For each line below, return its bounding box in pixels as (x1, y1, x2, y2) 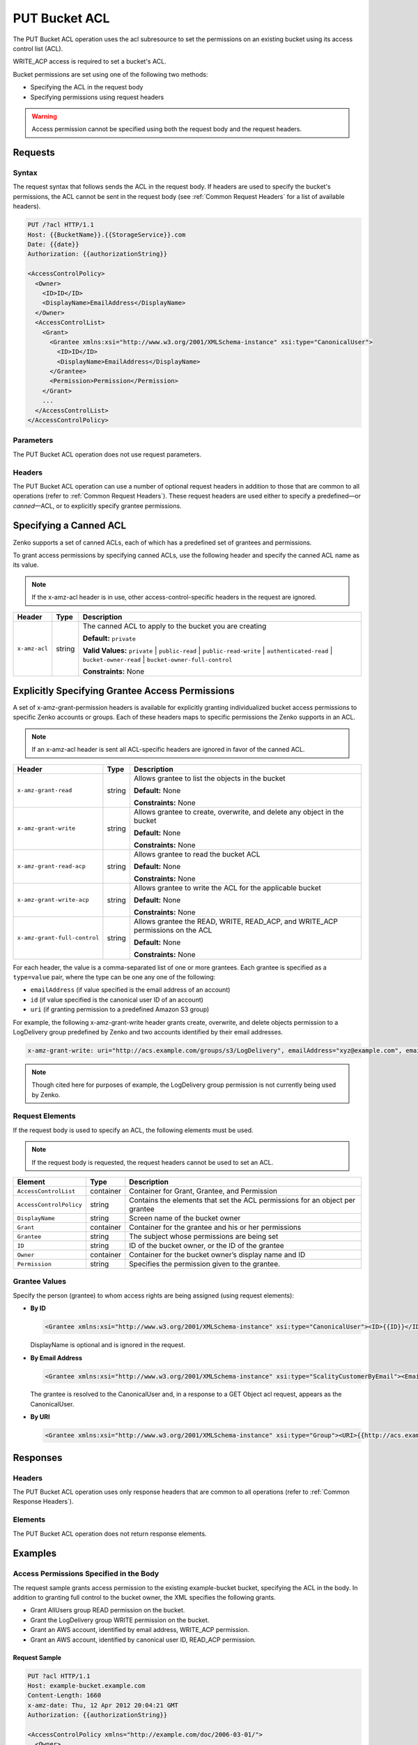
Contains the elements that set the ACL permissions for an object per (129, 1196, 356, 1205)
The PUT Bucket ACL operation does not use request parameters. (13, 450, 202, 459)
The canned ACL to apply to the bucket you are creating (82, 621, 267, 631)
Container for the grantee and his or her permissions (129, 1222, 302, 1232)
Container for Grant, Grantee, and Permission (129, 1187, 278, 1196)
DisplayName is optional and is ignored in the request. (30, 1341, 186, 1349)
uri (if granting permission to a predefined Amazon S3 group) (30, 1005, 210, 1013)
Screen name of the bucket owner (129, 1213, 241, 1223)
